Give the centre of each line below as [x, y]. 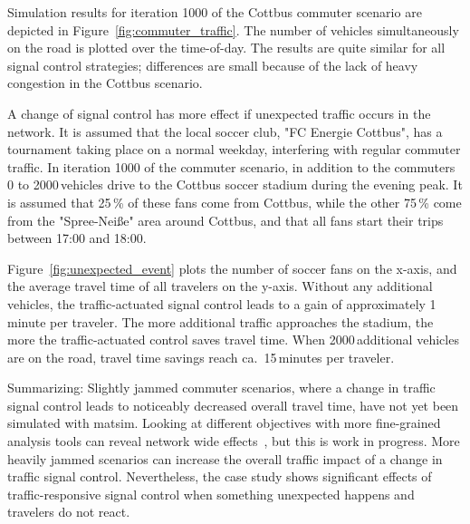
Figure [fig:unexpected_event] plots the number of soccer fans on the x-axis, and [232, 268]
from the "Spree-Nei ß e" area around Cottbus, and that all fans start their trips [225, 220]
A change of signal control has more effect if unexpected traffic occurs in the [219, 113]
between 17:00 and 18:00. [77, 238]
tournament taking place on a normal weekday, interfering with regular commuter [234, 149]
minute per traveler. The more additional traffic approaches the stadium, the [221, 321]
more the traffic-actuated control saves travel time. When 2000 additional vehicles [233, 340]
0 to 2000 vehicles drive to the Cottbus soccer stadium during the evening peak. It [235, 184]
